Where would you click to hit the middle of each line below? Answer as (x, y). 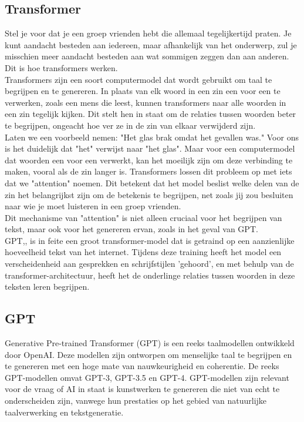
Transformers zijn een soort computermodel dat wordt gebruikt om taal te (139, 79)
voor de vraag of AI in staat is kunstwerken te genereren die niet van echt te (142, 389)
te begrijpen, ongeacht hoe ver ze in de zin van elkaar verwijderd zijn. (130, 125)
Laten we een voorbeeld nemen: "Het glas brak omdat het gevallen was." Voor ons (152, 137)
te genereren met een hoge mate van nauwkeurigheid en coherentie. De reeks (142, 366)
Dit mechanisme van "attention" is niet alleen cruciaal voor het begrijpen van (143, 217)
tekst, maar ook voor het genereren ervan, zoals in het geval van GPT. (131, 229)
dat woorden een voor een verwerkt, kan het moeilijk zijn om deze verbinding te (149, 160)
